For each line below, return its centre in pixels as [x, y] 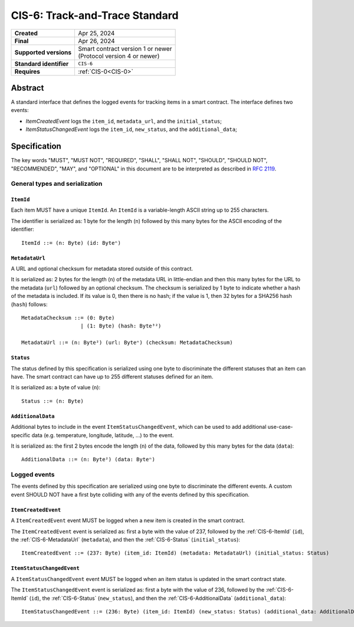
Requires [27, 71]
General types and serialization [57, 184]
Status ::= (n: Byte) [53, 401]
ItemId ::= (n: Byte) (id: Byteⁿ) [71, 243]
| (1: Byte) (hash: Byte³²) [121, 326]
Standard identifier [42, 64]
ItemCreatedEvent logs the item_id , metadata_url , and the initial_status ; [124, 121]
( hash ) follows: [29, 304]
